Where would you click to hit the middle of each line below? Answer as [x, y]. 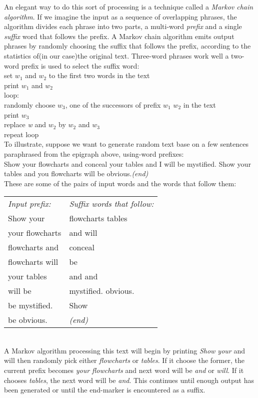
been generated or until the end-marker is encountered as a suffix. [105, 390]
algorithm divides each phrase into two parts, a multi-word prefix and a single [123, 26]
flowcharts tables [98, 218]
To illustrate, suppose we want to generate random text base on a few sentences [126, 144]
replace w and [25, 124]
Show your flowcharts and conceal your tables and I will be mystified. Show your [127, 163]
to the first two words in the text [99, 75]
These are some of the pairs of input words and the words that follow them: [120, 183]
